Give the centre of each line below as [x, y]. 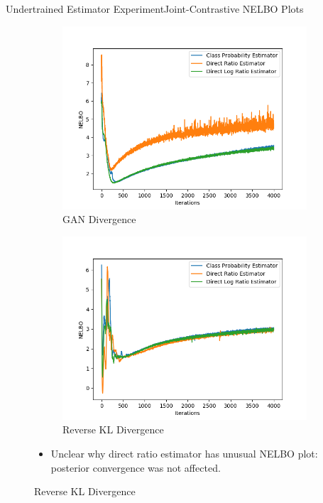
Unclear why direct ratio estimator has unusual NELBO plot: [184, 453]
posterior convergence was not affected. [136, 467]
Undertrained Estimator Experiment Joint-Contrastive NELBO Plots [155, 9]
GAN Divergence [99, 219]
